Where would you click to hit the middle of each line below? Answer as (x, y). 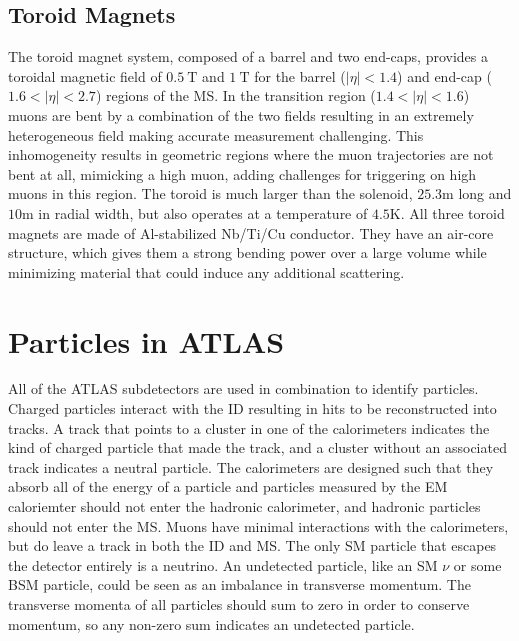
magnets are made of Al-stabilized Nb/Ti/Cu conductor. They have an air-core (251, 232)
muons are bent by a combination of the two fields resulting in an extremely (241, 114)
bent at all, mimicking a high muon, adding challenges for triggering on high (242, 173)
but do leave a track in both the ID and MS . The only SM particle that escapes (252, 545)
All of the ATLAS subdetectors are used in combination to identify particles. (243, 388)
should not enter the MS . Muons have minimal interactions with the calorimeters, (258, 525)
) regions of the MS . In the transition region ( (235, 95)
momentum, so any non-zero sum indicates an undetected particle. (211, 623)
